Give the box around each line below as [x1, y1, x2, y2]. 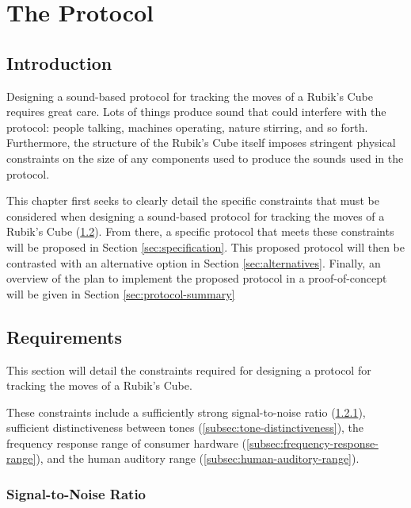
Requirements [6, 324, 122, 348]
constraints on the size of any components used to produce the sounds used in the [6, 149, 404, 166]
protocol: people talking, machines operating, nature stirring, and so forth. [6, 118, 368, 135]
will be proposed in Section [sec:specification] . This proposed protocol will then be [6, 238, 405, 255]
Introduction [6, 50, 112, 75]
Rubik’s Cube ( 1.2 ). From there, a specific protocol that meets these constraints [6, 223, 394, 240]
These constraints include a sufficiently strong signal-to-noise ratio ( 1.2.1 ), [6, 403, 366, 420]
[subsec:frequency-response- [246, 434, 379, 451]
